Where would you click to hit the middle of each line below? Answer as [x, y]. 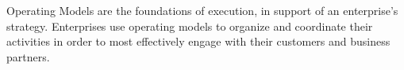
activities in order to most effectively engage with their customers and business [198, 41]
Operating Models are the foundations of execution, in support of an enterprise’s [202, 10]
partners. [28, 56]
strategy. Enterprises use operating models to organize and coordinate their [190, 26]
